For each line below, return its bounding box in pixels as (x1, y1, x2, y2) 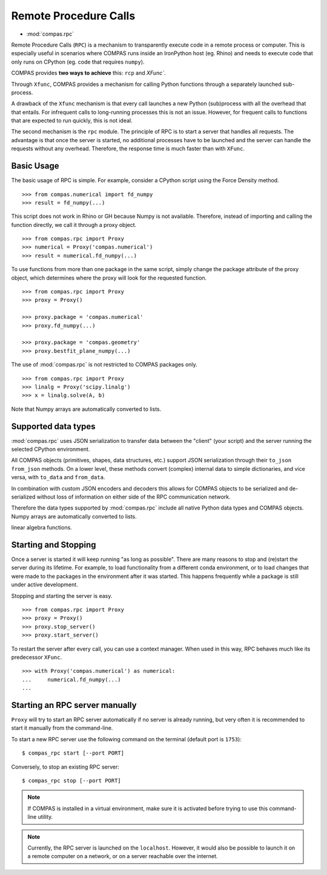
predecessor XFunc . (11, 654, 62, 661)
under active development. (11, 581, 78, 588)
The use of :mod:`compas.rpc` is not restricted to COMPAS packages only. (11, 361, 198, 369)
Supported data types (11, 421, 96, 431)
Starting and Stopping (11, 539, 96, 550)
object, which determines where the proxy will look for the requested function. (11, 274, 207, 281)
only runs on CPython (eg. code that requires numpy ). (11, 58, 145, 65)
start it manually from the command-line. (11, 724, 113, 732)
